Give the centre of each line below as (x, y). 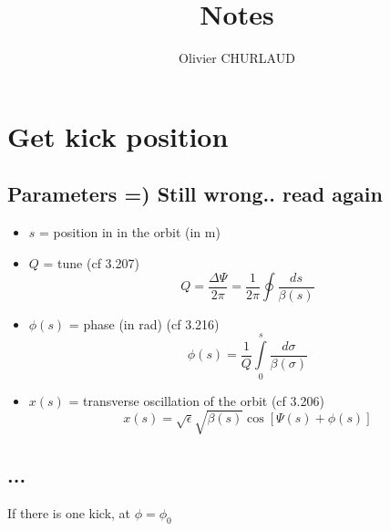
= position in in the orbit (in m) (130, 232)
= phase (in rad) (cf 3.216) (144, 323)
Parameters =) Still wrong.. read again (195, 194)
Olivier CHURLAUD (237, 58)
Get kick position (118, 135)
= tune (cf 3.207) (91, 262)
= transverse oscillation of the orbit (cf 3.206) (196, 400)
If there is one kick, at (69, 512)
